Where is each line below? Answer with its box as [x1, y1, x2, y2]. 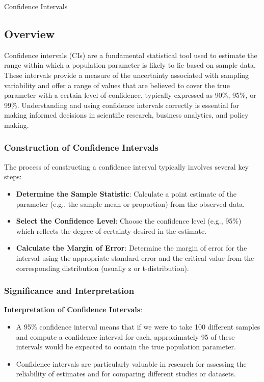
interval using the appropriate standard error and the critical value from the [16, 252, 254, 263]
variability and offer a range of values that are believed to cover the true [4, 79, 230, 90]
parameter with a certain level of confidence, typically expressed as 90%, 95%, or [4, 90, 256, 100]
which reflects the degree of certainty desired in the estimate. [16, 225, 207, 236]
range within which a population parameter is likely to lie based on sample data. [4, 60, 256, 70]
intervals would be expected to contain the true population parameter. [16, 341, 236, 352]
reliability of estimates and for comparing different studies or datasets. [16, 368, 236, 379]
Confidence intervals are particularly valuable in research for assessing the [16, 358, 247, 369]
